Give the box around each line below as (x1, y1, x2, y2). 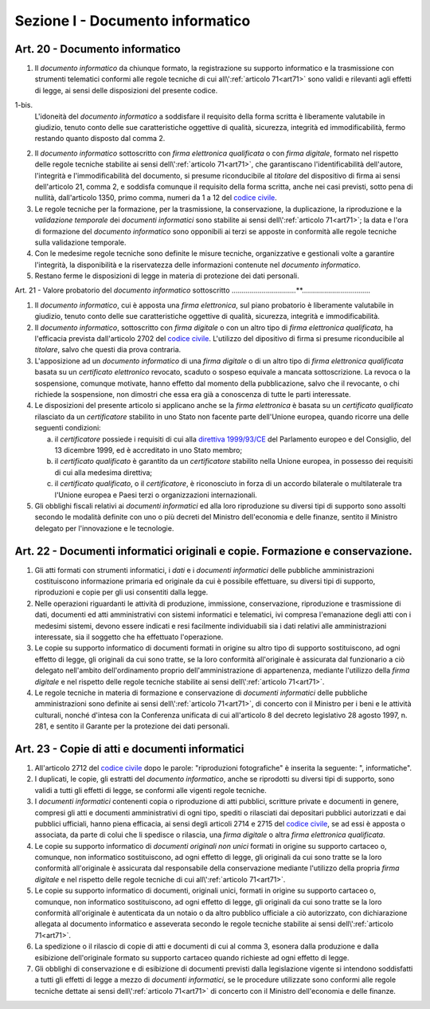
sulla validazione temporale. (34, 238, 127, 247)
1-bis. (14, 100, 33, 110)
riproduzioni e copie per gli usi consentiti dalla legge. (34, 587, 209, 597)
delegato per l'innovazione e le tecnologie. (34, 523, 174, 533)
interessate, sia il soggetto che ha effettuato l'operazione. (34, 632, 224, 642)
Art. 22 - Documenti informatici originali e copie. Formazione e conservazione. (14, 544, 413, 558)
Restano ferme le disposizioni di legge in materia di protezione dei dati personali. (34, 271, 299, 281)
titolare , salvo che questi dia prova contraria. (34, 345, 182, 355)
